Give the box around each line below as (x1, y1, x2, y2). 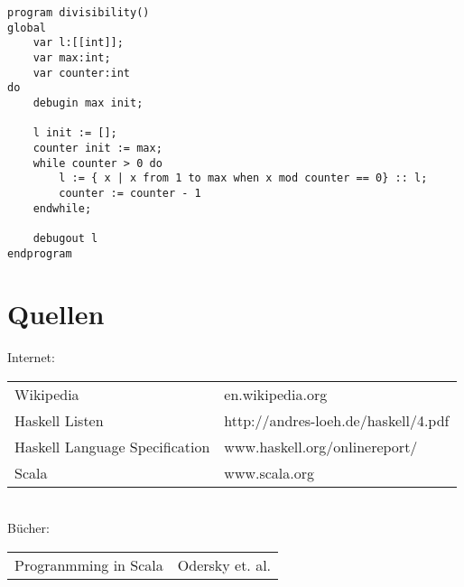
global (7, 21, 46, 34)
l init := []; (32, 126, 117, 140)
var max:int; (32, 51, 111, 64)
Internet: (7, 348, 55, 367)
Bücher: (7, 518, 50, 537)
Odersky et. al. (177, 554, 272, 576)
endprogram (7, 247, 72, 260)
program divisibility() (7, 6, 150, 19)
